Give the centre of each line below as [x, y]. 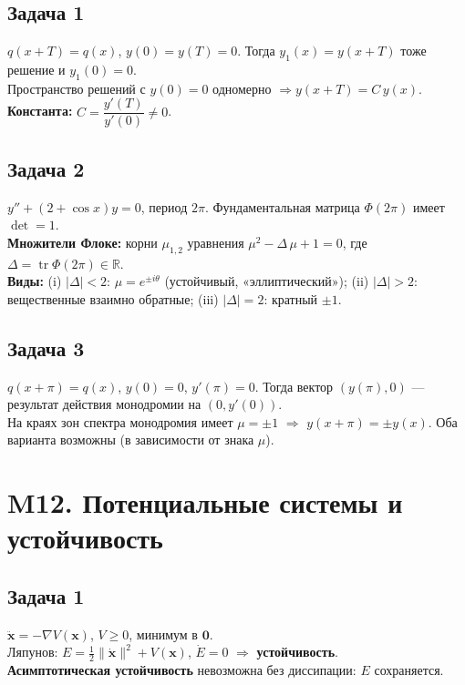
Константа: [40, 111]
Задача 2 [46, 168]
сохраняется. [409, 670]
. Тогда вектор [294, 386]
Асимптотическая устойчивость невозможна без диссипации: [182, 670]
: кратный [291, 298]
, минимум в [163, 634]
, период [164, 206]
